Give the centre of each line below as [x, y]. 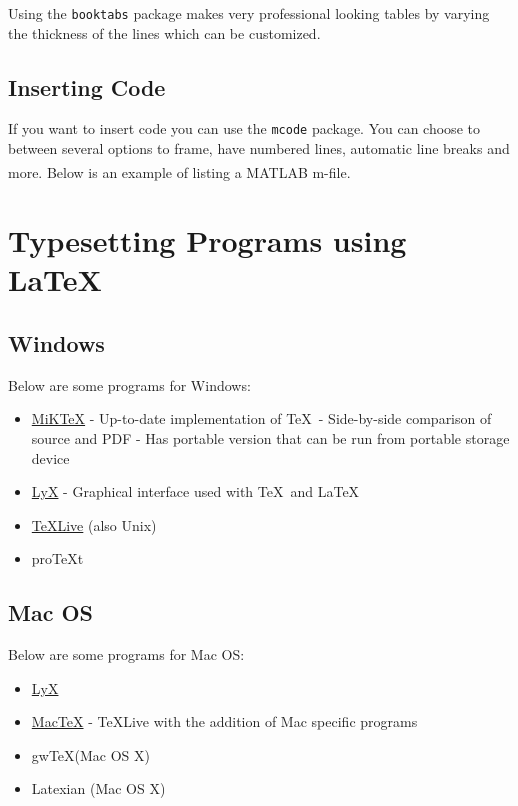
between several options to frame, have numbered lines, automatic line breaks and [259, 148]
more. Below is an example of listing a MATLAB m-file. [179, 171]
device [50, 457]
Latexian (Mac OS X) [98, 788]
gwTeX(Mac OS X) [91, 754]
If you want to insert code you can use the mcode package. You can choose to [244, 128]
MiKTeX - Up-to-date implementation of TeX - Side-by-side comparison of [261, 418]
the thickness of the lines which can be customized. [164, 32]
